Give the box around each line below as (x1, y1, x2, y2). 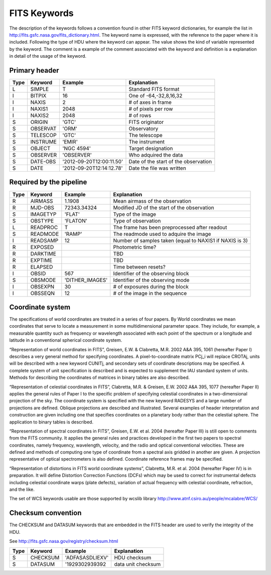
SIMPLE (30, 86, 49, 93)
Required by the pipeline (9, 178, 87, 187)
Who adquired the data (128, 152, 183, 159)
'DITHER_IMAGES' (64, 276, 108, 283)
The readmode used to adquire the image (113, 230, 211, 237)
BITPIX (30, 92, 47, 99)
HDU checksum (114, 554, 152, 561)
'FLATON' (64, 217, 87, 224)
